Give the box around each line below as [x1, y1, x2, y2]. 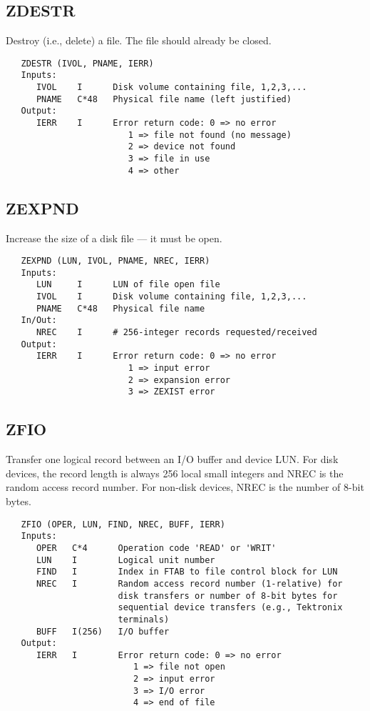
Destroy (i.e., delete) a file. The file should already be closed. [6, 33, 272, 48]
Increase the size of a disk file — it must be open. [6, 230, 222, 245]
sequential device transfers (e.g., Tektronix [118, 602, 343, 613]
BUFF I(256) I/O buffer [36, 626, 170, 637]
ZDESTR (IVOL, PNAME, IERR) [21, 58, 154, 69]
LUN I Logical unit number [36, 555, 215, 565]
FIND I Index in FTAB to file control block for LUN [36, 567, 338, 577]
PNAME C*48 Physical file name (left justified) [36, 94, 292, 104]
